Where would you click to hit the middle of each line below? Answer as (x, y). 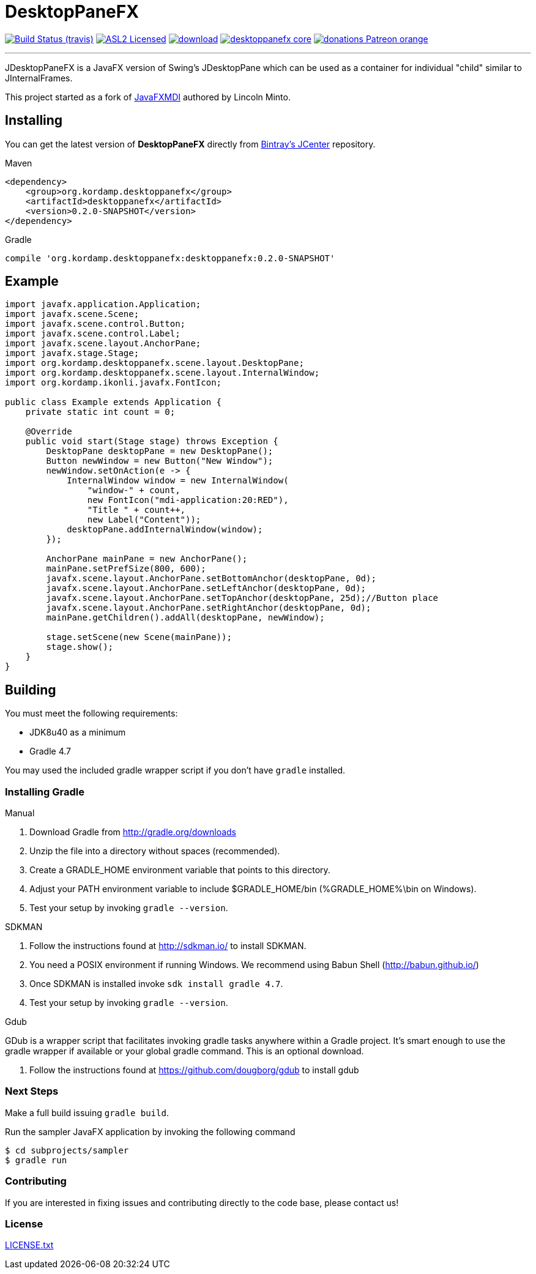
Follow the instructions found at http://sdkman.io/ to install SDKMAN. (168, 946)
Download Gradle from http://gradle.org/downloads (133, 832)
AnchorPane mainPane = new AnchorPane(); (147, 559)
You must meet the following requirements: (91, 713)
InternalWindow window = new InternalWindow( (178, 481)
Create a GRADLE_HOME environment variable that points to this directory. (180, 870)
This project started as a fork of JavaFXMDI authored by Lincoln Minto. (148, 97)
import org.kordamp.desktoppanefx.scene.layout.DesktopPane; (154, 363)
